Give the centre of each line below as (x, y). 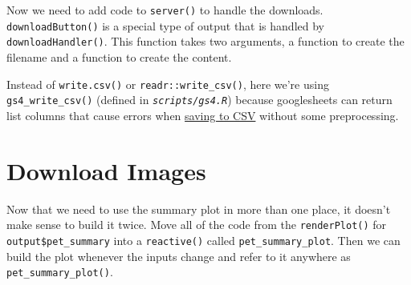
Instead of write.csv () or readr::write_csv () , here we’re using (168, 84)
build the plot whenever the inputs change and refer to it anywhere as (179, 256)
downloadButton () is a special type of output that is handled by (165, 25)
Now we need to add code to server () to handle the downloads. (165, 10)
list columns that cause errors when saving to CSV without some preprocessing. (203, 115)
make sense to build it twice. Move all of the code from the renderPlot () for (197, 225)
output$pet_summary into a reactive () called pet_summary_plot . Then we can (203, 240)
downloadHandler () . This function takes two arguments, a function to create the (205, 41)
